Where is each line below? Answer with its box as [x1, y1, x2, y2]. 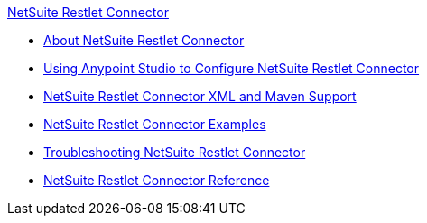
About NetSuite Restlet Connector [43, 33, 245, 48]
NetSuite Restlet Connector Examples [43, 116, 266, 132]
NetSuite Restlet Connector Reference [43, 172, 270, 188]
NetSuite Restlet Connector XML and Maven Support [43, 88, 357, 104]
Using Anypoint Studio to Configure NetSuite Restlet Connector [43, 60, 420, 76]
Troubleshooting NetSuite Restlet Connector [43, 144, 306, 160]
